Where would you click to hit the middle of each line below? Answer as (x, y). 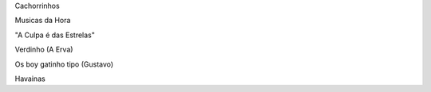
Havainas (30, 79)
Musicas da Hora (43, 21)
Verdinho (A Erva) (44, 50)
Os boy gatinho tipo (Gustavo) (64, 64)
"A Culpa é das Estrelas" (55, 35)
